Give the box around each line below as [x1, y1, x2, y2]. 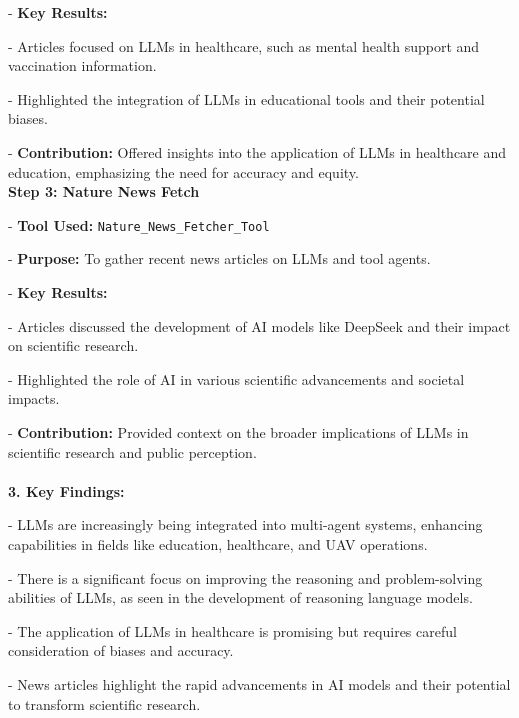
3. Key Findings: [8, 480, 125, 501]
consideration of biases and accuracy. [8, 640, 234, 661]
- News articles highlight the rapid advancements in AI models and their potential [8, 673, 511, 694]
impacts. [8, 388, 60, 409]
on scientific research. [8, 335, 139, 356]
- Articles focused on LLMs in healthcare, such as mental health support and [8, 35, 480, 56]
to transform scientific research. [8, 693, 201, 714]
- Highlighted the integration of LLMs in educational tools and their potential [8, 88, 485, 109]
